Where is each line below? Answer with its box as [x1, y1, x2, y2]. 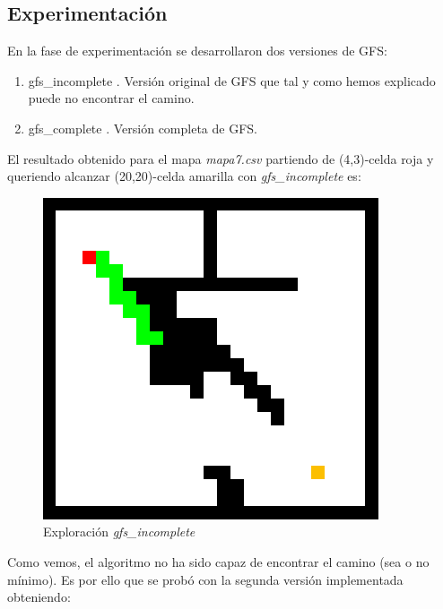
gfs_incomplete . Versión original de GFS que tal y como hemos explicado [28, 71, 436, 90]
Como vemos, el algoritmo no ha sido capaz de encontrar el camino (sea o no [7, 552, 430, 570]
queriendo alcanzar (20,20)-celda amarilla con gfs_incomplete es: [7, 167, 361, 185]
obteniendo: [7, 588, 71, 606]
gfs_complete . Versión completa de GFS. [28, 118, 257, 137]
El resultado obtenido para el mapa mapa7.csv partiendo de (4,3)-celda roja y [7, 149, 434, 167]
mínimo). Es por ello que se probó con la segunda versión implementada [7, 570, 404, 588]
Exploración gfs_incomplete [43, 522, 195, 541]
